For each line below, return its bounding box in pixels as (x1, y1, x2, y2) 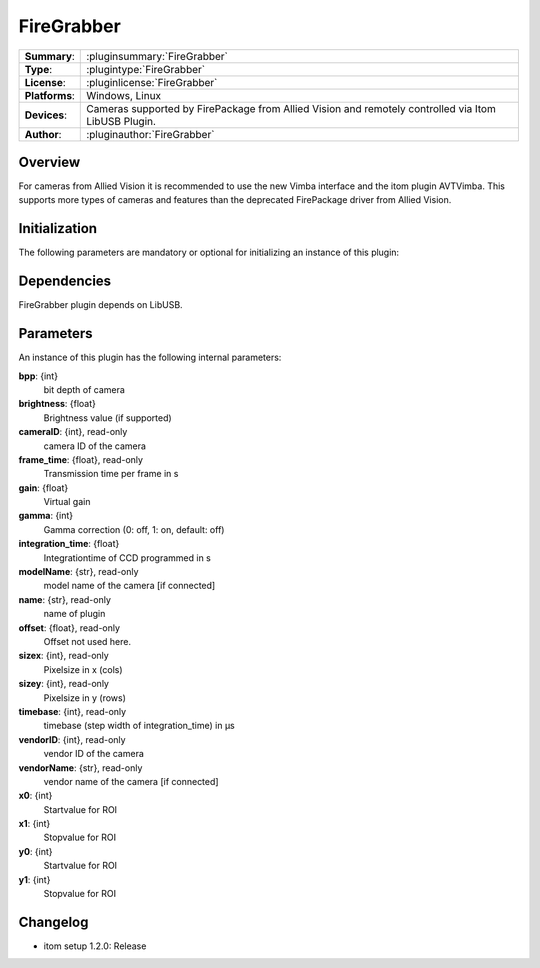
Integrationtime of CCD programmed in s (43, 551, 212, 564)
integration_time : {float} (18, 538, 120, 550)
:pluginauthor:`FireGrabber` (86, 127, 215, 141)
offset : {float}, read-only (18, 621, 120, 634)
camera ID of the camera (43, 440, 147, 452)
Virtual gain (43, 496, 91, 508)
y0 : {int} (18, 845, 54, 857)
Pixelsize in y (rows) (43, 691, 127, 704)
